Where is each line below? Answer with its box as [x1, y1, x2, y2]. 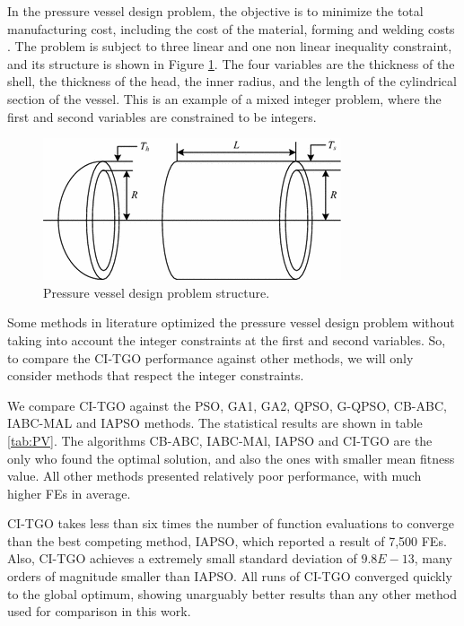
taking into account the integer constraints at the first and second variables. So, [7, 330, 446, 349]
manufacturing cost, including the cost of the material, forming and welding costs [7, 19, 455, 38]
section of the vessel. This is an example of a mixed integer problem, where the [7, 89, 442, 108]
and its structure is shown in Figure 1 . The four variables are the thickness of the [7, 54, 455, 73]
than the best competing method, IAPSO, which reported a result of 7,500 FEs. [7, 531, 447, 550]
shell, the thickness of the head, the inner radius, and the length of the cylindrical [7, 72, 457, 91]
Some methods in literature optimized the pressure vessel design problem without [7, 313, 455, 332]
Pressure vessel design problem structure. [43, 283, 270, 301]
